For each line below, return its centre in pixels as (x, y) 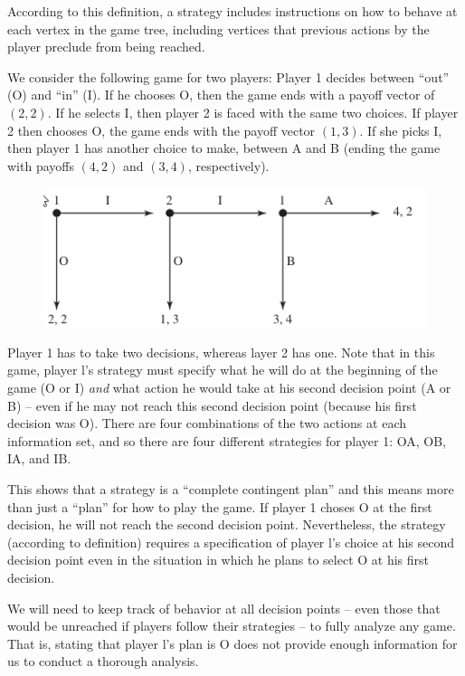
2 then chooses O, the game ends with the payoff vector (161, 130)
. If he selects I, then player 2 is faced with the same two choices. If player (253, 112)
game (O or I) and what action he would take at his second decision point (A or (229, 388)
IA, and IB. (39, 458)
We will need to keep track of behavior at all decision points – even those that (224, 608)
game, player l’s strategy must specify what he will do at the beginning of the (223, 370)
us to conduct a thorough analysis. (103, 661)
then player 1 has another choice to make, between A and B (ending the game (224, 148)
